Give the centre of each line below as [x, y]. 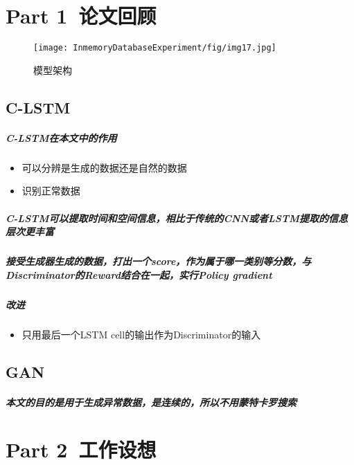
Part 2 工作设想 [81, 449]
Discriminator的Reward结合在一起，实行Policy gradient [139, 274]
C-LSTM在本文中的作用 [61, 137]
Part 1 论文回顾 [81, 16]
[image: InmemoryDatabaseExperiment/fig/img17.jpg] [155, 48]
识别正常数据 [51, 191]
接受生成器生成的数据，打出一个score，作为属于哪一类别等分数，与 [159, 261]
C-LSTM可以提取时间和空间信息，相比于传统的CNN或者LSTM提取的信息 [177, 218]
